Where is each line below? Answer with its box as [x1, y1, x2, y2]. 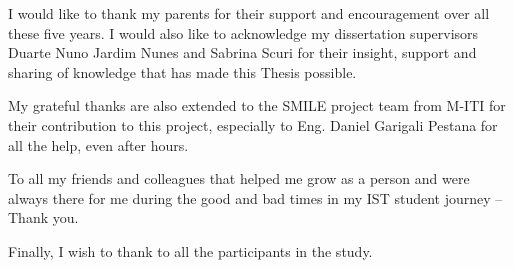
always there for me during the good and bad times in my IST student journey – [8, 187, 503, 208]
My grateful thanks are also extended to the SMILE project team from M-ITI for [8, 95, 506, 116]
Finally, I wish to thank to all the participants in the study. [8, 240, 373, 261]
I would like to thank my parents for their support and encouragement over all [8, 3, 490, 23]
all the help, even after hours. [8, 134, 189, 155]
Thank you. [8, 207, 79, 228]
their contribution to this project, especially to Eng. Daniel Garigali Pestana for [8, 114, 498, 135]
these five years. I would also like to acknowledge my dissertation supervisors [8, 22, 479, 43]
